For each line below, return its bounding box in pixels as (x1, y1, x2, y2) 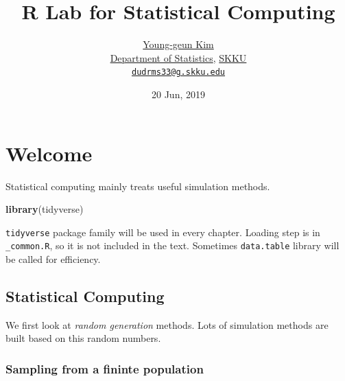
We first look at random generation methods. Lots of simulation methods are (5, 317, 329, 332)
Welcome (5, 139, 93, 167)
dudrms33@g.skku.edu (131, 67, 226, 78)
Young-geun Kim (143, 37, 214, 51)
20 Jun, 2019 (152, 86, 205, 101)
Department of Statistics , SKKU (110, 50, 247, 65)
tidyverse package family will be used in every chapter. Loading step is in (5, 224, 320, 239)
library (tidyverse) (5, 202, 84, 216)
